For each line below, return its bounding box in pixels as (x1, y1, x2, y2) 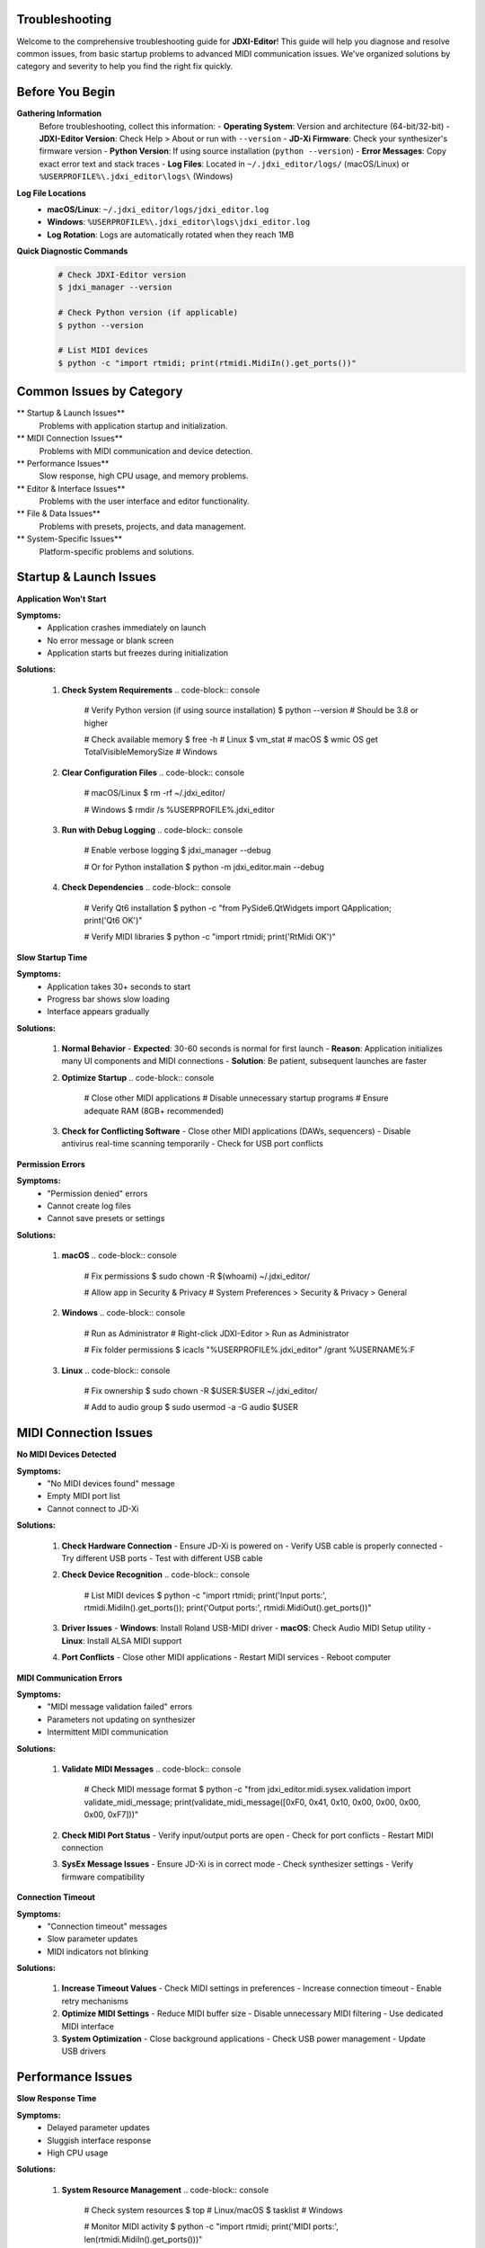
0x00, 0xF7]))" (84, 1809, 139, 1820)
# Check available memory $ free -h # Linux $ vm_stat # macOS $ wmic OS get (84, 734, 379, 745)
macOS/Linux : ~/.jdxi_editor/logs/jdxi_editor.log (47, 203, 269, 215)
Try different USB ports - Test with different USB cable (61, 1552, 263, 1564)
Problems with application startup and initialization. (39, 420, 228, 431)
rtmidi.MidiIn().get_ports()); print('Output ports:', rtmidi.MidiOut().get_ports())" (84, 1602, 372, 1613)
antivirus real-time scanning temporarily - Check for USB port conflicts (61, 1138, 323, 1149)
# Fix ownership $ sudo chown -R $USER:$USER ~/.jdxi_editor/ (84, 1385, 318, 1396)
